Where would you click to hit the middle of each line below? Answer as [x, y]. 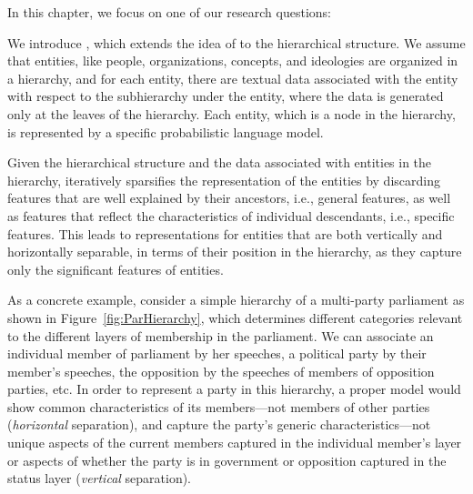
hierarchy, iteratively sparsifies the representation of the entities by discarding [224, 180]
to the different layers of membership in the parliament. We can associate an [221, 335]
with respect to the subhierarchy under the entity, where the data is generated [226, 96]
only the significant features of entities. [116, 269]
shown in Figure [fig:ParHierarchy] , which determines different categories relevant [235, 317]
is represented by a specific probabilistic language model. [166, 131]
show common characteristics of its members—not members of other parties [219, 406]
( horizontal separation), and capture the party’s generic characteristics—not [219, 424]
